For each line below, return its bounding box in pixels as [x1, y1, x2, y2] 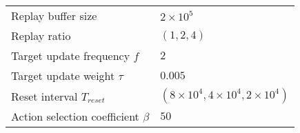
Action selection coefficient [11, 108, 139, 124]
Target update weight [11, 68, 115, 83]
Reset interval [11, 88, 78, 104]
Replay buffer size [11, 8, 97, 23]
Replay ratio [11, 28, 71, 43]
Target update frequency [11, 48, 130, 63]
